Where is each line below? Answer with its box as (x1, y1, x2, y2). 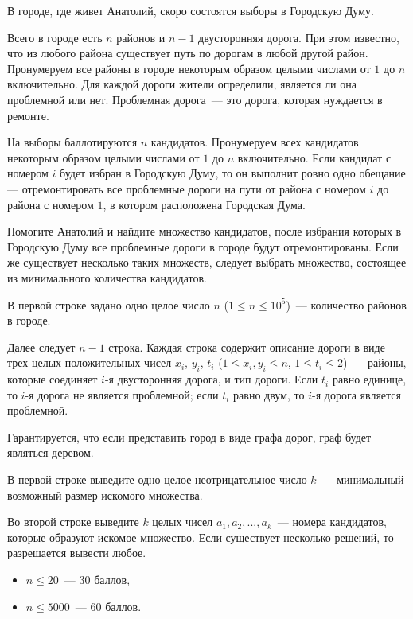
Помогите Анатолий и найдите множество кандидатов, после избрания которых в (7, 223, 402, 239)
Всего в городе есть (7, 29, 103, 45)
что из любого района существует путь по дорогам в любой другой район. (7, 45, 368, 61)
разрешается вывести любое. (7, 544, 146, 561)
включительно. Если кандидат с (237, 149, 392, 165)
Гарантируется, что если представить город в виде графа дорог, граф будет (7, 428, 372, 445)
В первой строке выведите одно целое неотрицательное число (7, 471, 307, 488)
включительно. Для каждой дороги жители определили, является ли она (7, 76, 357, 92)
